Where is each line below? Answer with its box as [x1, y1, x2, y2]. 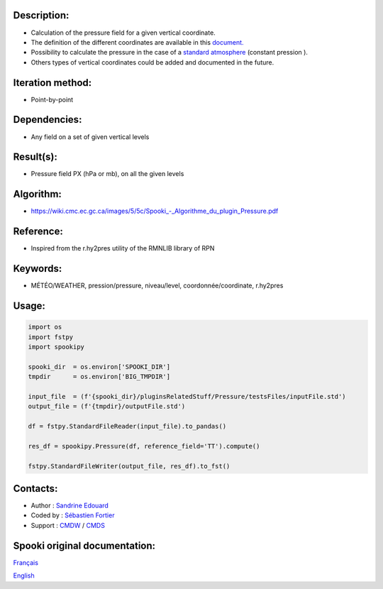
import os [28, 323, 62, 331]
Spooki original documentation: [13, 539, 156, 551]
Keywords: [13, 263, 62, 275]
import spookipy [28, 343, 85, 351]
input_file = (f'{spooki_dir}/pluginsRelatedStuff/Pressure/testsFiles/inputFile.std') [28, 392, 347, 400]
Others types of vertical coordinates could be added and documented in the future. [30, 57, 274, 67]
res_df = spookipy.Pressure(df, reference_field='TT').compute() [28, 442, 260, 450]
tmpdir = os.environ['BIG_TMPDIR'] [28, 373, 170, 381]
